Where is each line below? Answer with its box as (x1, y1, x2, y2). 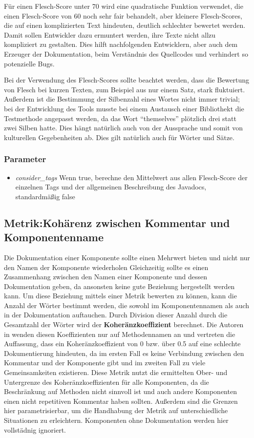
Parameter (4, 153, 46, 165)
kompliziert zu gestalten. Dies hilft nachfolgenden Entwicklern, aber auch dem (4, 39, 238, 49)
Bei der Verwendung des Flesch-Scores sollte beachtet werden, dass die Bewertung (4, 75, 250, 85)
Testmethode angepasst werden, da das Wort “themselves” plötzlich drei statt (4, 113, 236, 123)
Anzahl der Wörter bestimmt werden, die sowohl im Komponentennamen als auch (4, 300, 250, 310)
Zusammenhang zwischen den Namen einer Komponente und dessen (4, 271, 208, 282)
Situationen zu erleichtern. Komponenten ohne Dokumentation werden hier (4, 415, 229, 425)
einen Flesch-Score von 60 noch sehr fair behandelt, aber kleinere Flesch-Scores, (4, 10, 242, 21)
